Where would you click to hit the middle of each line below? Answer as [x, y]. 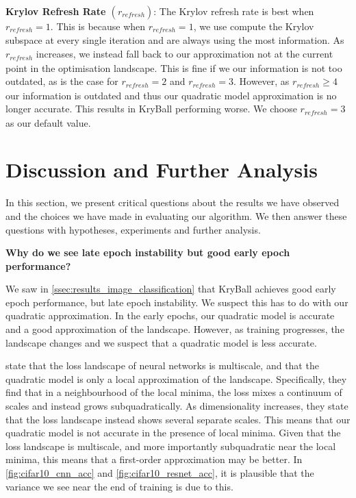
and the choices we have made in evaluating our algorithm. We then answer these [176, 215]
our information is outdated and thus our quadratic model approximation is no [171, 95]
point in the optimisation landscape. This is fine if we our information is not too [174, 67]
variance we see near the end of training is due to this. [119, 486]
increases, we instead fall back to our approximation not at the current [185, 54]
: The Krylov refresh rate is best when [234, 11]
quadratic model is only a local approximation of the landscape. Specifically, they [176, 378]
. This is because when [98, 26]
